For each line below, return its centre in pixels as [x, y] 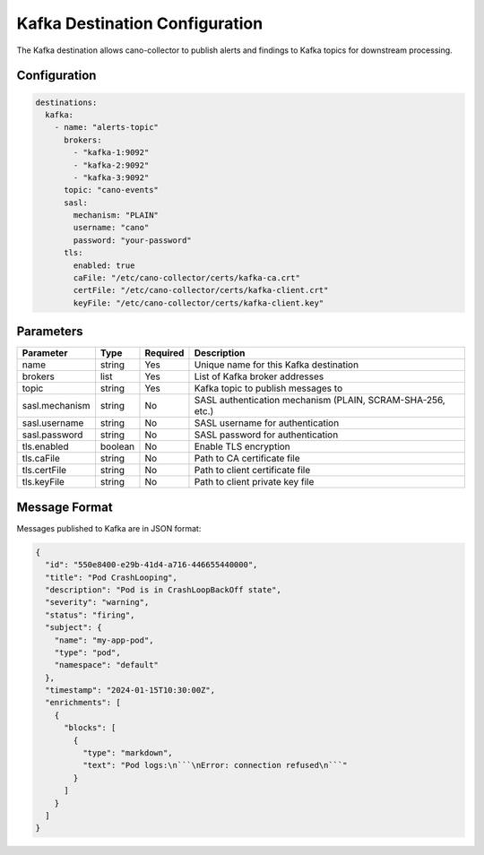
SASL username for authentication [267, 423]
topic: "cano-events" [111, 190]
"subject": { [73, 628]
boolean [117, 446]
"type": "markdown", [128, 753]
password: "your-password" [132, 240]
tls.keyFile [43, 482]
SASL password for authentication [266, 435]
